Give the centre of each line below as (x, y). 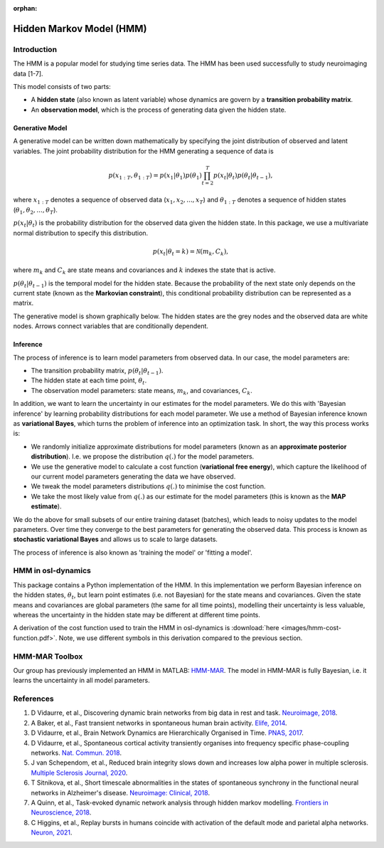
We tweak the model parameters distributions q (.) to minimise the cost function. (148, 486)
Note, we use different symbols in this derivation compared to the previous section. (181, 638)
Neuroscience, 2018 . (61, 812)
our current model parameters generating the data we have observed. (133, 476)
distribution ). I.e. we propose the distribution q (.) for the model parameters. (143, 456)
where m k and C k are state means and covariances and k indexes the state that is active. (145, 271)
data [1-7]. (28, 73)
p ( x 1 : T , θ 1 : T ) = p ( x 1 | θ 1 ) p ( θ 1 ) (155, 176)
